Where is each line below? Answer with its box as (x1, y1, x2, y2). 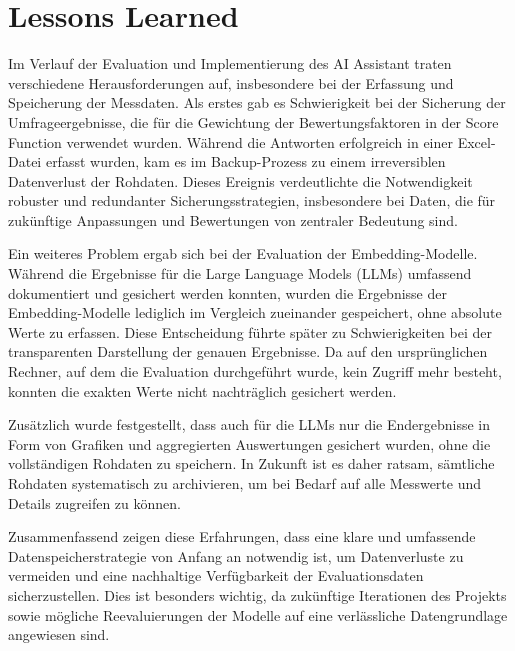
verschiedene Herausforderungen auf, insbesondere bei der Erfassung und (8, 72, 454, 93)
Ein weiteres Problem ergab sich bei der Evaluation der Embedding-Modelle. (8, 243, 478, 264)
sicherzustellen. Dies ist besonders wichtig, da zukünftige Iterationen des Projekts (8, 584, 507, 605)
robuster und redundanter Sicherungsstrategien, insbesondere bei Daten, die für (8, 190, 496, 211)
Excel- (457, 131, 496, 152)
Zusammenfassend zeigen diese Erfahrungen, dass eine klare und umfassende (8, 526, 476, 547)
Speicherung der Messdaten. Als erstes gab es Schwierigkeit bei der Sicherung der (8, 92, 506, 113)
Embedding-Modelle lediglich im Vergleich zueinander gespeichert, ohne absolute (8, 302, 502, 323)
